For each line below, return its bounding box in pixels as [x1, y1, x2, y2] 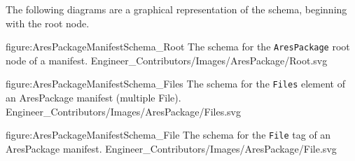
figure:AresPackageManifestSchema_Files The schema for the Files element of [6, 76, 345, 91]
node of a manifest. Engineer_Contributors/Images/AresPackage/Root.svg [6, 52, 328, 67]
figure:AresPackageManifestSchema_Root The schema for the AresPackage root [6, 39, 350, 54]
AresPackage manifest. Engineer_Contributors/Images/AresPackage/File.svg [6, 141, 337, 155]
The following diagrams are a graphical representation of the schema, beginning [6, 2, 347, 16]
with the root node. [6, 15, 90, 30]
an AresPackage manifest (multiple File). [6, 90, 181, 105]
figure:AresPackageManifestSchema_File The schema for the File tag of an [6, 127, 331, 142]
